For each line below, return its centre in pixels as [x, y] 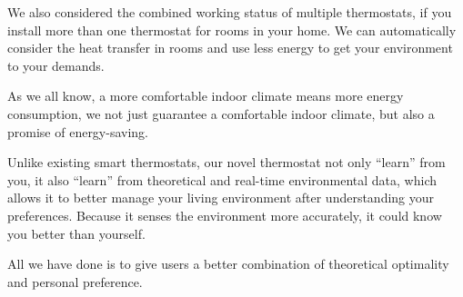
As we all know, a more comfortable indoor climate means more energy [206, 96]
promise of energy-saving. [78, 131]
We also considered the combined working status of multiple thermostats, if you [230, 12]
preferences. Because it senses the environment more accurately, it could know [225, 215]
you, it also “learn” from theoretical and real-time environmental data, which [222, 179]
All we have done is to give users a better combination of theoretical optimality [228, 264]
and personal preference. [75, 281]
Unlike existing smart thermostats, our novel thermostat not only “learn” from [226, 162]
